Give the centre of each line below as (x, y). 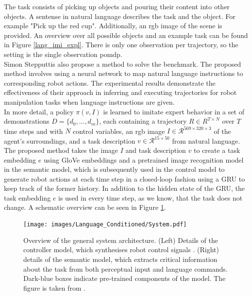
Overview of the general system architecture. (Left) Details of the (121, 240)
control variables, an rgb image (119, 131)
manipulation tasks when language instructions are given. (89, 102)
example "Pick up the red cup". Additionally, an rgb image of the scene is (113, 26)
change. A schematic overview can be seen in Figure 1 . (85, 207)
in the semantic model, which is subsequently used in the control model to (114, 169)
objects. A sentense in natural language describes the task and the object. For (120, 16)
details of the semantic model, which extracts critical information (120, 259)
